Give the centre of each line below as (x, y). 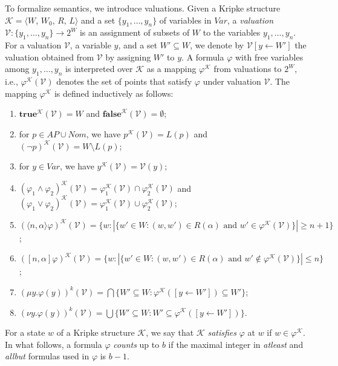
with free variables (269, 57)
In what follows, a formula (54, 344)
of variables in (185, 20)
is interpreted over (99, 69)
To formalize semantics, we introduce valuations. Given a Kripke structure (143, 8)
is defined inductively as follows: (114, 93)
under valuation (232, 81)
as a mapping (171, 69)
